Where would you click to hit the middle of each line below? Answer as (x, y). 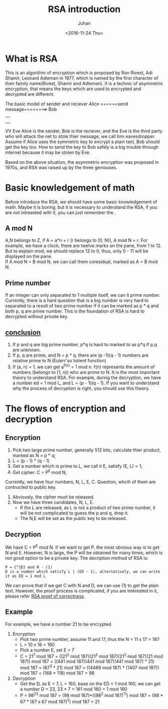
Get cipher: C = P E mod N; (39, 472)
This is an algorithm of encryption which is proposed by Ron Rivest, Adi (79, 73)
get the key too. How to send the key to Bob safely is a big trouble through (82, 147)
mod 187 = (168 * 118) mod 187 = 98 (57, 673)
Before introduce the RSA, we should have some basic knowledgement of (81, 202)
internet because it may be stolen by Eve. (48, 152)
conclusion (23, 332)
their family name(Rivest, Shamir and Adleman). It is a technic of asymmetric (84, 83)
